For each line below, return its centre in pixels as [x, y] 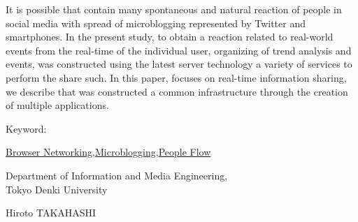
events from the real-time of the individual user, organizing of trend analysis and [179, 50]
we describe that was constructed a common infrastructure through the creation [177, 91]
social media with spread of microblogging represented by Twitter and [156, 23]
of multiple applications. [57, 105]
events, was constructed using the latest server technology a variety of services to [179, 64]
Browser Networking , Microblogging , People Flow [108, 152]
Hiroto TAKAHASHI [51, 213]
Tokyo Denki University [57, 189]
